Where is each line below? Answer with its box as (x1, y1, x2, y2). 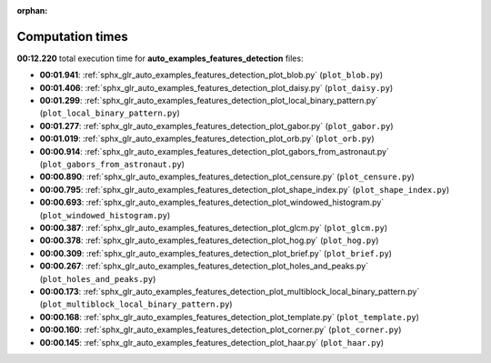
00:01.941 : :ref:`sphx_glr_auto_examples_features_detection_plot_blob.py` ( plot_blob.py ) (39, 69, 384, 81)
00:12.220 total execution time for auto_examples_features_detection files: (16, 53, 304, 64)
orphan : (16, 5, 48, 15)
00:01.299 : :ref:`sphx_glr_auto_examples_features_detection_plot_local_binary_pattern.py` (39, 96, 379, 106)
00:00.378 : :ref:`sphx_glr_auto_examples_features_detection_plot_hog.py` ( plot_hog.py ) (39, 235, 379, 246)
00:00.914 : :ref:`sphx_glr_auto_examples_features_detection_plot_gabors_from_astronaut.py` (39, 146, 390, 156)
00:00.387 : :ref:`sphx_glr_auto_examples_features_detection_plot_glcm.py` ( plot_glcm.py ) (39, 222, 388, 233)
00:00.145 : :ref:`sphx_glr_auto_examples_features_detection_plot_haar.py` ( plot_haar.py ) (39, 337, 385, 348)
